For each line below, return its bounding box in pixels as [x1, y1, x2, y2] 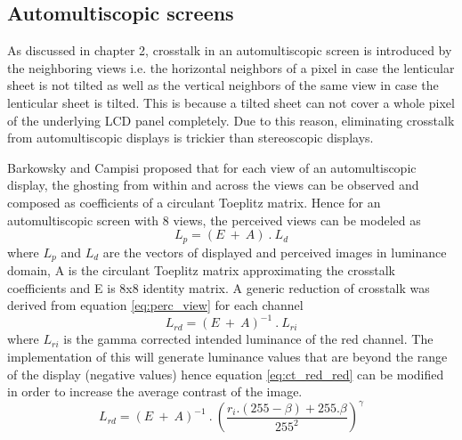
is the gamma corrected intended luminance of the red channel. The [63, 330, 434, 348]
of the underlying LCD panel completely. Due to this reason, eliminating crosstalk [7, 110, 455, 129]
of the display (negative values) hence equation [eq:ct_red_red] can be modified [7, 364, 444, 383]
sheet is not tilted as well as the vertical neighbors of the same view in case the [7, 76, 439, 94]
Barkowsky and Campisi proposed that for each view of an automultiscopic [7, 158, 417, 176]
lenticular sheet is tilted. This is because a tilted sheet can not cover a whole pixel [7, 93, 455, 111]
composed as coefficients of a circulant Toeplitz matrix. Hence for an [7, 192, 381, 211]
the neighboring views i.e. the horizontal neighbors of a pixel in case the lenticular [7, 58, 455, 77]
